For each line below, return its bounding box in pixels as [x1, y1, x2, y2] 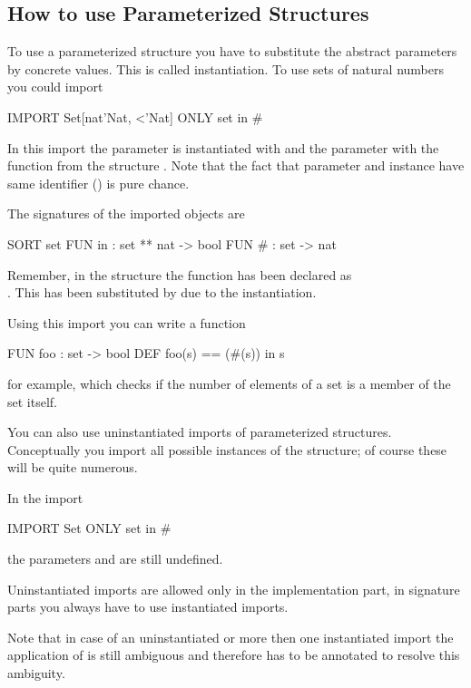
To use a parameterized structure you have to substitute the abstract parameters [7, 42, 457, 61]
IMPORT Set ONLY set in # [7, 518, 172, 538]
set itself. [7, 392, 57, 411]
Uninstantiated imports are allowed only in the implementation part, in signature [7, 579, 460, 598]
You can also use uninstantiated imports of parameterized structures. [7, 422, 392, 441]
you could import [7, 77, 103, 96]
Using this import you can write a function [7, 313, 246, 332]
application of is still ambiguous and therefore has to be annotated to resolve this [7, 645, 460, 664]
